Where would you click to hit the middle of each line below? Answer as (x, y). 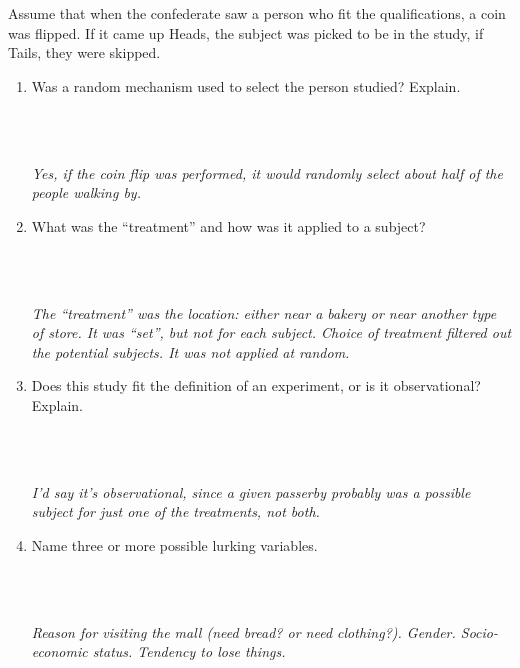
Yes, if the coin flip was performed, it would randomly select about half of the (267, 172)
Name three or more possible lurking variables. (174, 544)
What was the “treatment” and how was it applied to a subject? (228, 225)
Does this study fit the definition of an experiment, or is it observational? (256, 385)
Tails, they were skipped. (84, 52)
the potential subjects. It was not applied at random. (190, 351)
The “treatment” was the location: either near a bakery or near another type (264, 312)
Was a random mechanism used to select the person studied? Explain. (246, 85)
